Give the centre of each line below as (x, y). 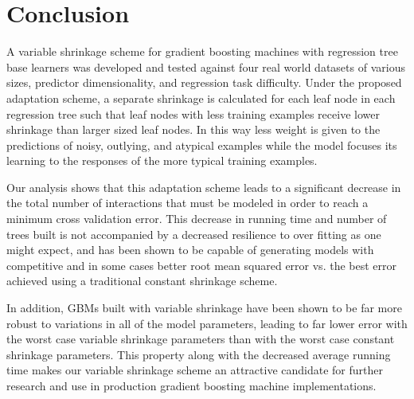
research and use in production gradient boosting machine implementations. (191, 385)
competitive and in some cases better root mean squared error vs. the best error (201, 265)
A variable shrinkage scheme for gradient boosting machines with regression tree (202, 51)
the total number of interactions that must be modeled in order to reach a (187, 203)
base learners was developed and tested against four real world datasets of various (206, 66)
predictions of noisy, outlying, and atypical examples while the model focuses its (202, 145)
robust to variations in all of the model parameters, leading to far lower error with (207, 323)
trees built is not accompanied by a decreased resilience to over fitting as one (194, 234)
